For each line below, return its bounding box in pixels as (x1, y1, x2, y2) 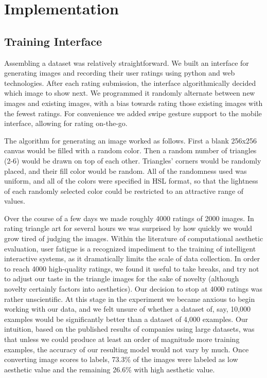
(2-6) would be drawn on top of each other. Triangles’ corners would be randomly (4, 155, 261, 166)
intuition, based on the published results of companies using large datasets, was (4, 323, 255, 334)
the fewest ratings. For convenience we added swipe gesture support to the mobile (4, 107, 262, 118)
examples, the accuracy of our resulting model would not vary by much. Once (4, 344, 249, 354)
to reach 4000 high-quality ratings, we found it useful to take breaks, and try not (4, 263, 259, 274)
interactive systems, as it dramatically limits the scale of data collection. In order (4, 253, 260, 264)
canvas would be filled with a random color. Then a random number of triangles (4, 145, 257, 156)
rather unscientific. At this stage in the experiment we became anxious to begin (4, 293, 255, 304)
